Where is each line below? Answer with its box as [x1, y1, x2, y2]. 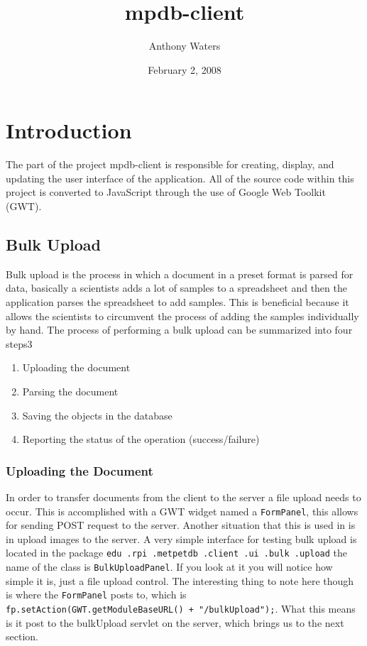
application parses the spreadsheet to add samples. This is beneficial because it [6, 295, 349, 310]
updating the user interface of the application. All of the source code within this [6, 170, 354, 185]
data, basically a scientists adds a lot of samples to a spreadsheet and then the [6, 280, 347, 295]
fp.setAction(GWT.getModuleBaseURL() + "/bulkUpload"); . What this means [6, 601, 356, 615]
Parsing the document [22, 383, 119, 398]
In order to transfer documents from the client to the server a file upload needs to [6, 489, 361, 504]
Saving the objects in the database [22, 407, 172, 422]
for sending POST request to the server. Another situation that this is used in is [6, 518, 356, 532]
